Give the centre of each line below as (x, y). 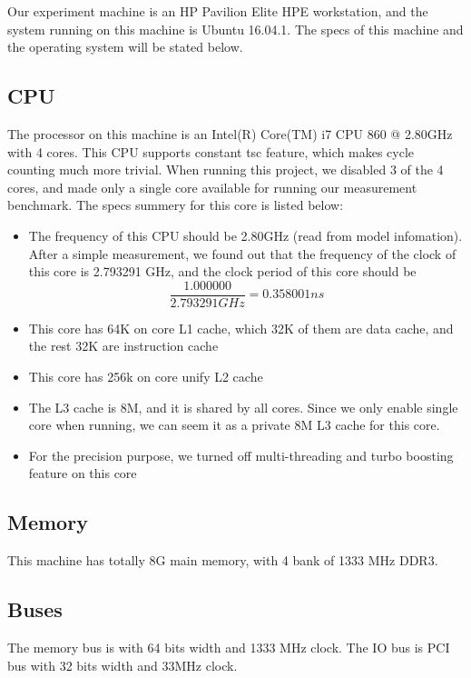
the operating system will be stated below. (125, 47)
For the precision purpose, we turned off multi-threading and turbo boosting (241, 455)
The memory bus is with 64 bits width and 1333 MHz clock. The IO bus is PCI (229, 647)
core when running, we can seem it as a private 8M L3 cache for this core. (234, 425)
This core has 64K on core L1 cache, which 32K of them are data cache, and (241, 328)
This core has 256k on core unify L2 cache (146, 376)
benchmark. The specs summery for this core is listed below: (176, 205)
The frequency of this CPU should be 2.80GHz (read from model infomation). (245, 235)
